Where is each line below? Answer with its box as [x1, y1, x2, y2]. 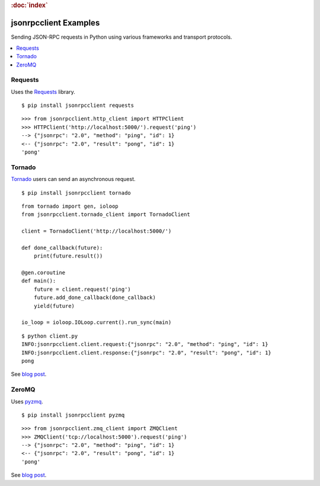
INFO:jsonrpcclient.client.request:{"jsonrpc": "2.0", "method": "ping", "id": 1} [21, 341, 268, 348]
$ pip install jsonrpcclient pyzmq [21, 411, 125, 418]
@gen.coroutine [21, 269, 66, 276]
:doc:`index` [11, 1, 49, 9]
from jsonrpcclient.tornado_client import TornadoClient [21, 211, 191, 218]
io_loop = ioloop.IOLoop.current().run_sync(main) [21, 319, 172, 326]
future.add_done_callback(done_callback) [33, 294, 156, 301]
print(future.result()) [33, 253, 103, 259]
